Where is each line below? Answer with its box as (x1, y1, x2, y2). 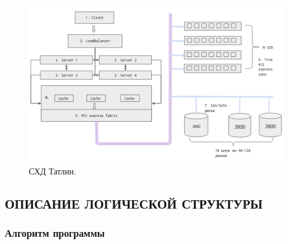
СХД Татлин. (29, 164, 76, 177)
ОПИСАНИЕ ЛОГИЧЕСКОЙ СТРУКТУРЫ (5, 194, 263, 212)
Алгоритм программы (5, 225, 105, 240)
